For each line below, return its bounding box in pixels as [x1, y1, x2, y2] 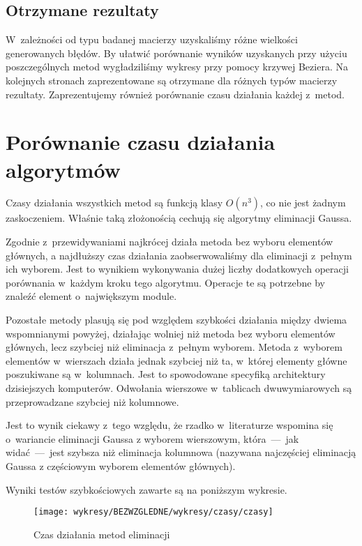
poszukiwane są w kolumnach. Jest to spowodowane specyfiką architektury [6, 367, 326, 381]
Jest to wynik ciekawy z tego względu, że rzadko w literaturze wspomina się [6, 418, 333, 432]
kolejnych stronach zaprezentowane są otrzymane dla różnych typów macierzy [6, 73, 338, 87]
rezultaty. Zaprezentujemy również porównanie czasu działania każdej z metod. [6, 86, 345, 101]
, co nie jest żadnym [260, 195, 346, 210]
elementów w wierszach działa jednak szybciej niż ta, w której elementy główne [6, 353, 347, 367]
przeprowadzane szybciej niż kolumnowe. [6, 394, 179, 409]
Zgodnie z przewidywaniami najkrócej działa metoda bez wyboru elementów [6, 234, 333, 249]
